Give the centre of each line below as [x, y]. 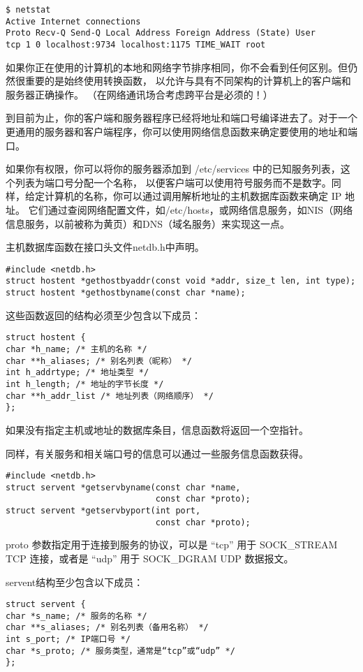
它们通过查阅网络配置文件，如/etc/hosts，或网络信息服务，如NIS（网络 [191, 209]
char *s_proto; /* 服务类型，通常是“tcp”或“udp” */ [120, 651]
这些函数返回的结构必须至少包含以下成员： [103, 315]
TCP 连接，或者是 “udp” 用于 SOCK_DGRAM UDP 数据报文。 [150, 558]
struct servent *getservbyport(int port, [103, 511]
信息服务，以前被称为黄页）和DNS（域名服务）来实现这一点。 [148, 223]
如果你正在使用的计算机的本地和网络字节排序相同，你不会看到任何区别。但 [177, 67]
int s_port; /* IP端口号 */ [68, 640]
